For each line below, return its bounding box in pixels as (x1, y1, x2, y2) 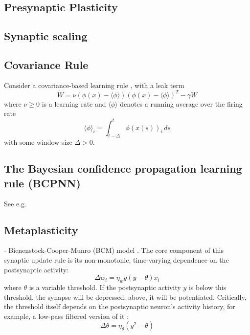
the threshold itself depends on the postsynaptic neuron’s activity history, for (4, 301, 235, 312)
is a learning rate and (42, 98, 106, 109)
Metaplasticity (4, 222, 78, 237)
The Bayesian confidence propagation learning (4, 161, 242, 176)
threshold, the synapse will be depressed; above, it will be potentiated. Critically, (4, 291, 247, 302)
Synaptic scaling (4, 28, 88, 44)
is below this (188, 282, 227, 292)
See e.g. (4, 198, 26, 208)
